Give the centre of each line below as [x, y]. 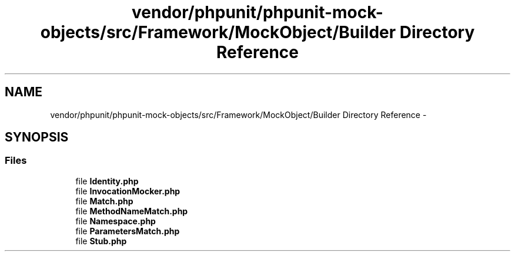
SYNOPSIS [37, 137]
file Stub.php [101, 241]
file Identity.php [107, 181]
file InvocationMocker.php [128, 191]
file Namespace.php [116, 221]
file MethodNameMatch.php [132, 211]
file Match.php [104, 201]
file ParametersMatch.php [128, 231]
